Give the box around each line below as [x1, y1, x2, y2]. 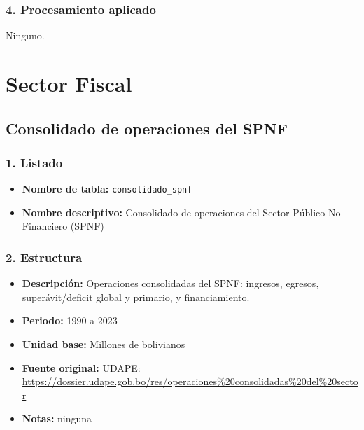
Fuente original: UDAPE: [22, 360, 141, 375]
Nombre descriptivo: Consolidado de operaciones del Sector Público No [22, 204, 341, 219]
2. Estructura [6, 248, 83, 265]
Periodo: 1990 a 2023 [22, 313, 118, 328]
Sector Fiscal [6, 69, 132, 97]
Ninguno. [6, 28, 45, 43]
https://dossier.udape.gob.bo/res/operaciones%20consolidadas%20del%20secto [22, 374, 358, 389]
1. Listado [6, 153, 63, 171]
